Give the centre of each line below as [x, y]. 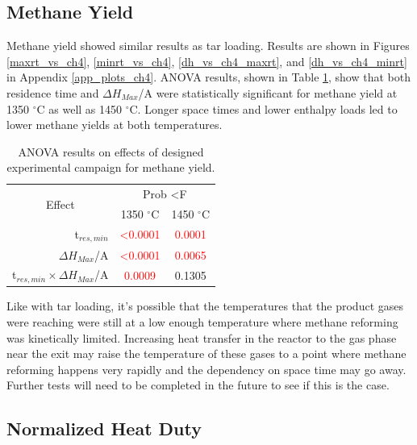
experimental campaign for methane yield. [111, 167]
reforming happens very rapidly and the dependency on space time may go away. [206, 369]
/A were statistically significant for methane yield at [268, 92]
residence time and [53, 92]
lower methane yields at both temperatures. [115, 125]
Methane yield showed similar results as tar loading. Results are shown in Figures [208, 46]
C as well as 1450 [79, 108]
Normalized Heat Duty [104, 428]
